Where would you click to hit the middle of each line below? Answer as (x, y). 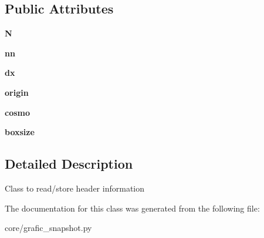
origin (17, 92)
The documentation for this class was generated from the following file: (132, 208)
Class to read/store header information (75, 188)
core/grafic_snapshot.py (48, 228)
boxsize (20, 132)
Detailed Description (69, 164)
